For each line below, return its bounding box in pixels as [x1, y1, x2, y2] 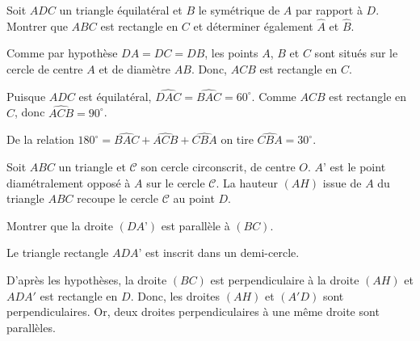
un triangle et [58, 158, 126, 175]
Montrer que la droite [6, 217, 113, 234]
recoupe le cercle [77, 190, 158, 207]
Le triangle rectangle [6, 244, 109, 261]
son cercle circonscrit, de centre [141, 158, 296, 175]
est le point [330, 158, 386, 175]
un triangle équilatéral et [59, 2, 183, 18]
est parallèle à [161, 217, 230, 234]
